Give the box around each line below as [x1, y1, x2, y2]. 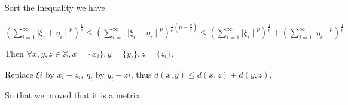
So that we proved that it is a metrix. [5, 88, 142, 101]
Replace [5, 67, 33, 80]
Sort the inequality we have [5, 1, 105, 13]
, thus [130, 67, 152, 80]
